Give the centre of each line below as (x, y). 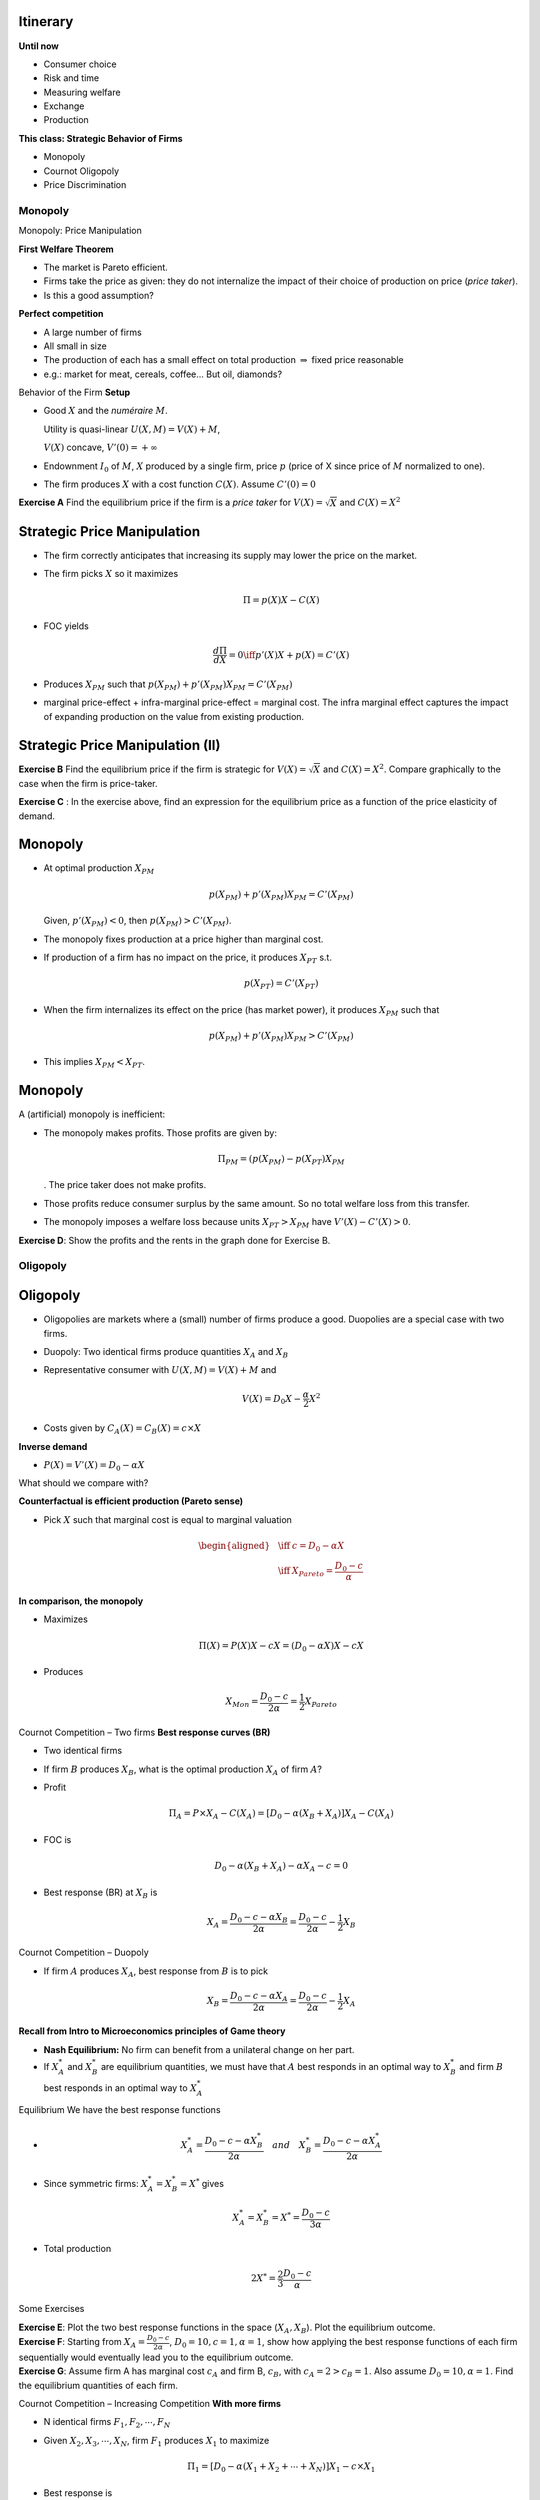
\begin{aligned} (234, 1545)
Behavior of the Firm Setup (74, 392)
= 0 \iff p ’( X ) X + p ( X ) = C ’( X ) (289, 654)
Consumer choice (80, 64)
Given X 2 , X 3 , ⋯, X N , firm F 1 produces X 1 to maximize (156, 2441)
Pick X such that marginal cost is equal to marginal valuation (167, 1519)
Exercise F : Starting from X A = (82, 2343)
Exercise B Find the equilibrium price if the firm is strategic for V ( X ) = (162, 769)
